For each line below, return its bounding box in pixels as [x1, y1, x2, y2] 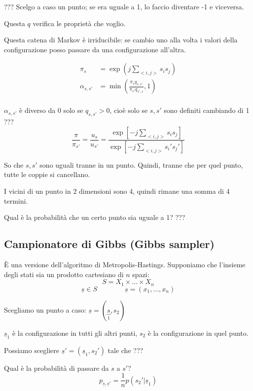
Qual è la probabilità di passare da [4, 362, 109, 373]
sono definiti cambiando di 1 [164, 105, 250, 115]
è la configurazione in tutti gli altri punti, [12, 327, 138, 338]
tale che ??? [108, 345, 144, 355]
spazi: [132, 269, 149, 279]
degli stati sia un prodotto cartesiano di [4, 269, 124, 279]
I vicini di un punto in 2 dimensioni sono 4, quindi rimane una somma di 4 [4, 185, 230, 196]
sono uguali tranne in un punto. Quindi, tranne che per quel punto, [39, 159, 243, 170]
